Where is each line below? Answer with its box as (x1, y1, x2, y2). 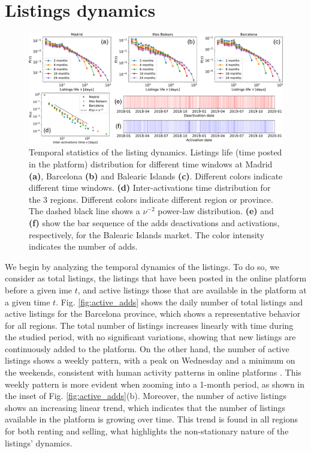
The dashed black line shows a (29, 205, 140, 217)
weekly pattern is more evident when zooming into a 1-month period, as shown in (5, 377, 305, 390)
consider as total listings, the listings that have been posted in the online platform (5, 272, 307, 284)
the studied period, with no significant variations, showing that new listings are (5, 331, 296, 343)
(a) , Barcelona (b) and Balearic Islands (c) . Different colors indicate (29, 169, 283, 182)
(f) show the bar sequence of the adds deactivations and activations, (29, 216, 280, 229)
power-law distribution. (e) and (158, 205, 274, 217)
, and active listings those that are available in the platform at (77, 283, 307, 296)
